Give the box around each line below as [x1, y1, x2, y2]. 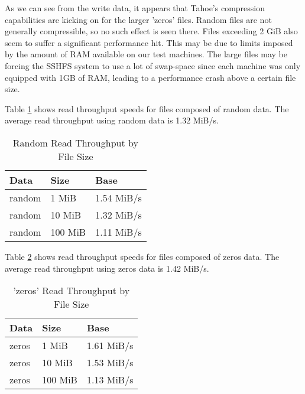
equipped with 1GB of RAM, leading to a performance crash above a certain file [5, 71, 296, 83]
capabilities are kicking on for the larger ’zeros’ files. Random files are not [5, 13, 272, 25]
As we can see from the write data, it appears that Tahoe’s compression [5, 2, 265, 14]
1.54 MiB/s [95, 190, 142, 204]
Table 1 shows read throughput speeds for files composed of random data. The [5, 102, 289, 115]
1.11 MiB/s [95, 224, 142, 239]
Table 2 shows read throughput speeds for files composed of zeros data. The [5, 250, 280, 262]
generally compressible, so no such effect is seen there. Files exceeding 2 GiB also [5, 25, 298, 37]
